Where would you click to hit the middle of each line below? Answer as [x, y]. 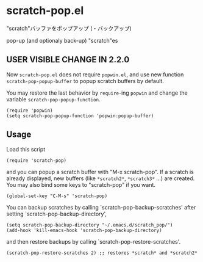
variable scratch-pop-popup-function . [53, 99]
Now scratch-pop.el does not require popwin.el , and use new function [95, 75]
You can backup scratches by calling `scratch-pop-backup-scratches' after [101, 207]
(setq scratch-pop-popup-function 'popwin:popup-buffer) [80, 116]
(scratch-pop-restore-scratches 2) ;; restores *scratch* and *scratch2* [102, 253]
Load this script [26, 149]
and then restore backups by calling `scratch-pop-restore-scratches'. [94, 241]
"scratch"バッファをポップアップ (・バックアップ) [69, 28]
